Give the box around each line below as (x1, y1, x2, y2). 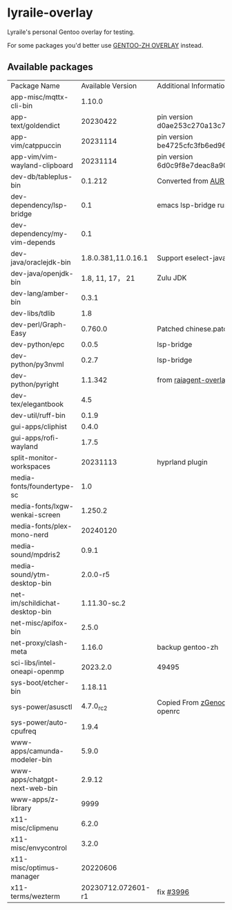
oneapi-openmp (10, 666, 64, 676)
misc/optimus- (10, 863, 60, 873)
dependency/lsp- (10, 200, 68, 210)
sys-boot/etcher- (10, 677, 69, 687)
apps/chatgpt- (10, 774, 59, 784)
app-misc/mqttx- (10, 92, 69, 102)
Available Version (81, 81, 137, 91)
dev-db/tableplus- (10, 172, 72, 181)
